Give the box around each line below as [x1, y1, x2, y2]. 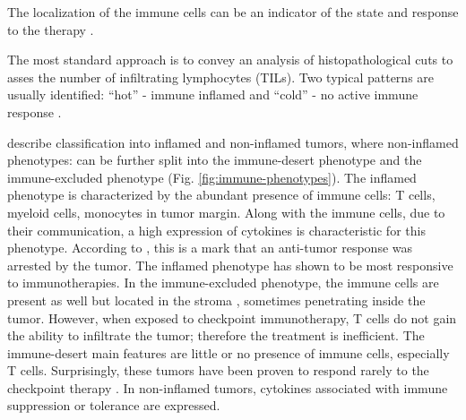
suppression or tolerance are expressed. [7, 396, 220, 415]
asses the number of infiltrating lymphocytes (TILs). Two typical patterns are [7, 67, 435, 86]
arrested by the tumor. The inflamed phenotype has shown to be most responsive [7, 255, 453, 274]
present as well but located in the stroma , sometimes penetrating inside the [7, 290, 426, 309]
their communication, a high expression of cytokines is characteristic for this [7, 220, 426, 239]
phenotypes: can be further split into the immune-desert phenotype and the [7, 150, 422, 169]
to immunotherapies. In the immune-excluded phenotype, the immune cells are [7, 273, 439, 292]
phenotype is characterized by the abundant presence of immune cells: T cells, [7, 185, 436, 204]
